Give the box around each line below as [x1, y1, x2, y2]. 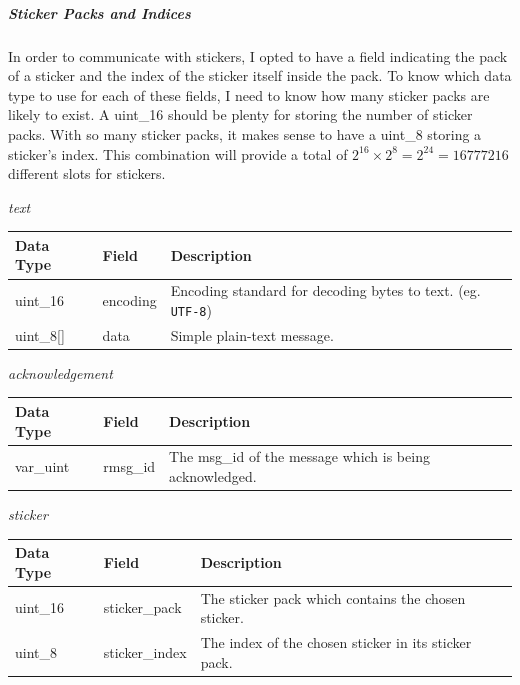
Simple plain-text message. [170, 324, 334, 345]
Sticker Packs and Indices [8, 2, 191, 23]
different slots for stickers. [8, 163, 166, 184]
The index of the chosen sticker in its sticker [200, 632, 472, 653]
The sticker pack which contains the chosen [200, 587, 466, 608]
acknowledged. [169, 465, 257, 486]
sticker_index [103, 641, 187, 662]
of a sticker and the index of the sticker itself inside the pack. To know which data [8, 65, 512, 86]
